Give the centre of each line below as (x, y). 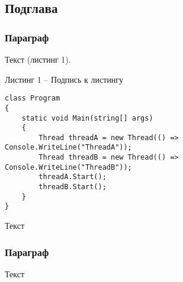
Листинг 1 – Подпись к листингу (64, 79)
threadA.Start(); (73, 177)
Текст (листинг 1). (38, 59)
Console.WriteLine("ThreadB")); (68, 167)
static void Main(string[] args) (87, 118)
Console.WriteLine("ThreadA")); (68, 148)
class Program (33, 98)
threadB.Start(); (73, 187)
